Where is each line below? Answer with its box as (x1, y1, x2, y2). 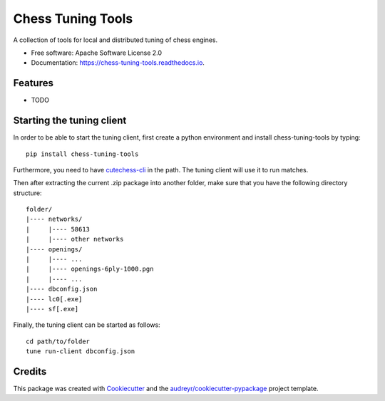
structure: (13, 189, 42, 197)
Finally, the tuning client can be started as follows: (13, 321, 160, 329)
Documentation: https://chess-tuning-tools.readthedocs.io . (31, 58, 205, 67)
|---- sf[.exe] (26, 305, 79, 313)
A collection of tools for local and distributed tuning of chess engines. (13, 36, 218, 44)
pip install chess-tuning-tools (26, 150, 139, 158)
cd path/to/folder (26, 337, 91, 345)
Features (13, 77, 53, 89)
